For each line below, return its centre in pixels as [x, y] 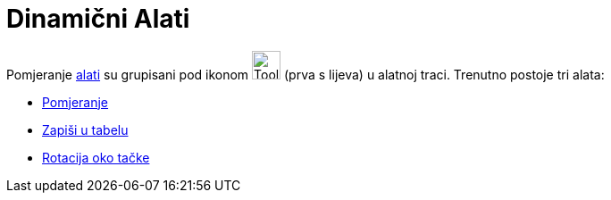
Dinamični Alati [98, 19]
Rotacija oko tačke [96, 157]
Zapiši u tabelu [85, 129]
